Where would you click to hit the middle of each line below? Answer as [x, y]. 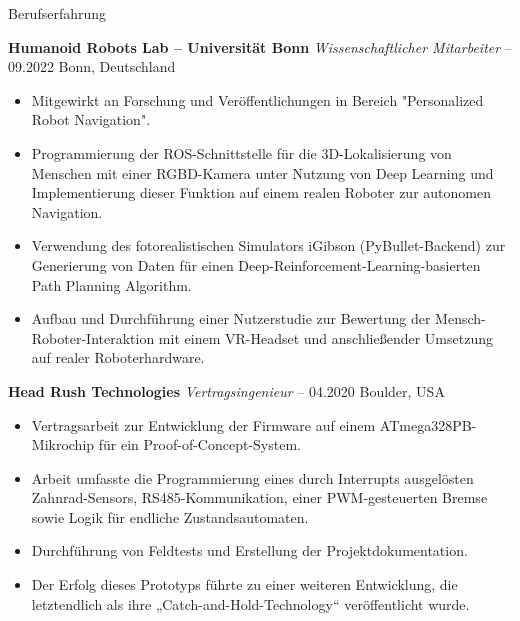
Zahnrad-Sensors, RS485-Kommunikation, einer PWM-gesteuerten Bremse [259, 497]
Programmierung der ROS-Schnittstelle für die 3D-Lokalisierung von [241, 152]
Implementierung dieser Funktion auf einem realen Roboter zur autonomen [261, 192]
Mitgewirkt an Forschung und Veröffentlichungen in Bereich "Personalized [257, 99]
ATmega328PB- [428, 424]
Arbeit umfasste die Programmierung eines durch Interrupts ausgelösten [252, 477]
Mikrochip [63, 444]
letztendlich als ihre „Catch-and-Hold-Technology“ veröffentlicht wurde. [250, 603]
